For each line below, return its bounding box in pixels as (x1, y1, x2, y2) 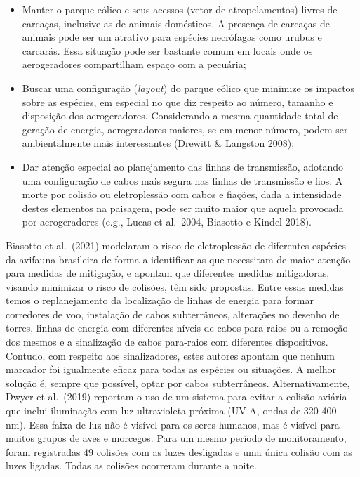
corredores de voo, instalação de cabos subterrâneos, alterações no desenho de (6, 306, 340, 321)
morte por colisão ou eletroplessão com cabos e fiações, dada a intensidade (22, 187, 342, 202)
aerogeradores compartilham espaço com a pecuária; (22, 57, 246, 72)
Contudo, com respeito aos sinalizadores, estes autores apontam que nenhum (6, 348, 335, 362)
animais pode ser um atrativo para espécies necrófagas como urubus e (22, 30, 322, 44)
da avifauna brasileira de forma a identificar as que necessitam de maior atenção (6, 251, 351, 266)
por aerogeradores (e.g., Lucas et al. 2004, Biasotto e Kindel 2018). (22, 214, 312, 229)
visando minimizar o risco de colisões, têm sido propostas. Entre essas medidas (6, 279, 344, 294)
